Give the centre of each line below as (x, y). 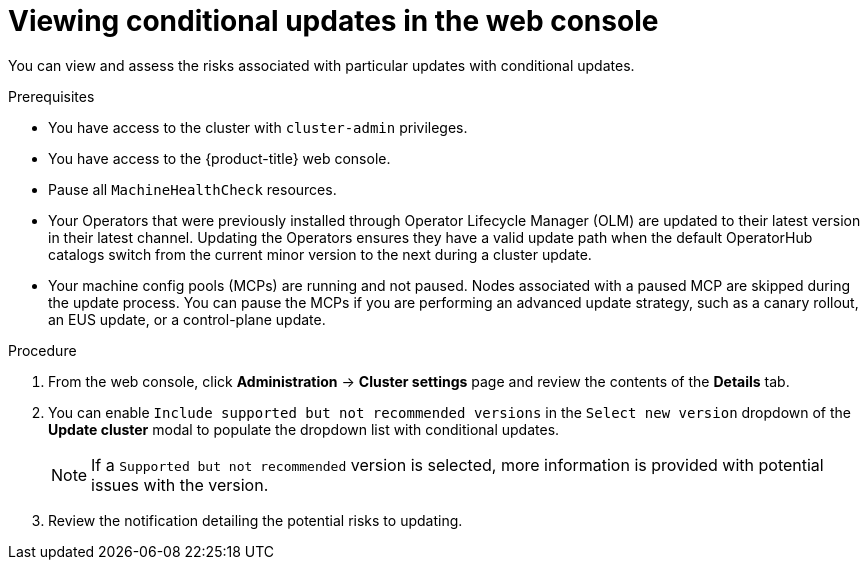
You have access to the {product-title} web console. (219, 158)
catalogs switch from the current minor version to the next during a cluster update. (320, 254)
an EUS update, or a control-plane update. (187, 319)
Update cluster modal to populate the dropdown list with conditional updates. (304, 429)
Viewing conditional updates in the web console (333, 21)
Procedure (42, 350)
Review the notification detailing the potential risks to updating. (255, 520)
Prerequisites (51, 96)
